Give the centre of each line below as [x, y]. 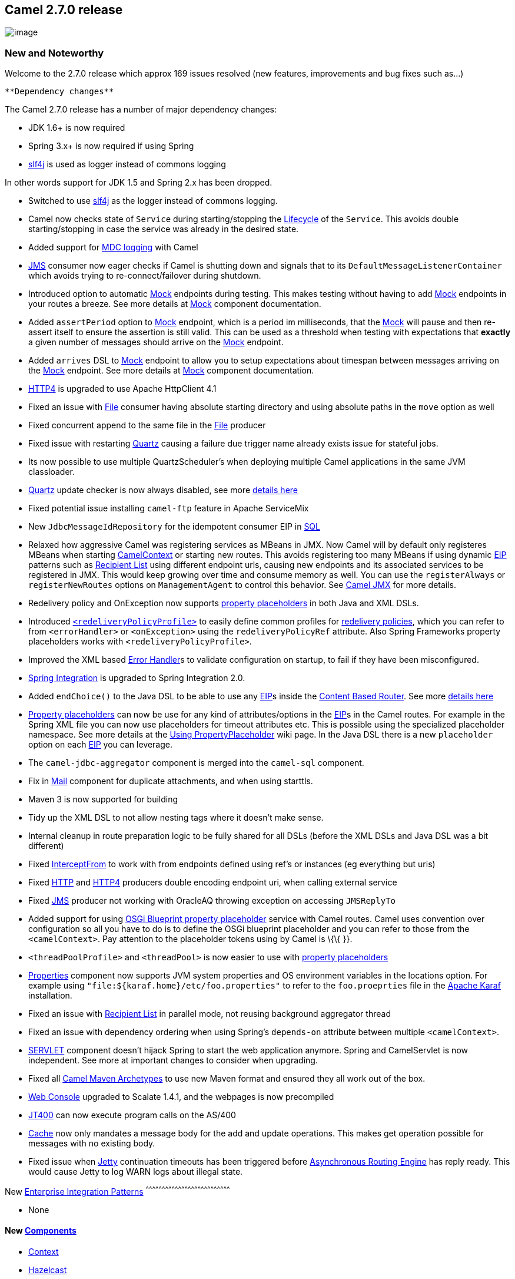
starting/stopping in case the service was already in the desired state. [164, 229]
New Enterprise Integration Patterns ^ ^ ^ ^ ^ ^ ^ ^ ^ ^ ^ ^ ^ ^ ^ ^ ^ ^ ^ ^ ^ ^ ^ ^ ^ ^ [117, 1191]
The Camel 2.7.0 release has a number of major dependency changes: [141, 110]
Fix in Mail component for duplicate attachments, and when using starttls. [171, 781]
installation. [50, 996]
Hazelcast [48, 1270]
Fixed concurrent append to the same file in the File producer [147, 425]
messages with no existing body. [92, 1144]
